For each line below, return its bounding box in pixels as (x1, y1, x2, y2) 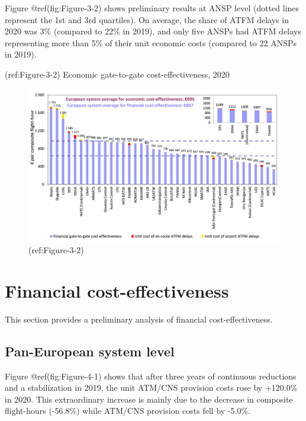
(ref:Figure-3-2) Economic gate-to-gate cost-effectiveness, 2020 (5, 68, 230, 80)
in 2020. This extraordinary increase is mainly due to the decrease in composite (5, 393, 293, 405)
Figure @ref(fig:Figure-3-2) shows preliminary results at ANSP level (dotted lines (5, 2, 299, 14)
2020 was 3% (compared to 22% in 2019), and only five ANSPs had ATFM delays (5, 25, 301, 37)
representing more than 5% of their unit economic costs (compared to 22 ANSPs (5, 36, 297, 49)
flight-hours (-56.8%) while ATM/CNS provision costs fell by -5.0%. (5, 404, 250, 417)
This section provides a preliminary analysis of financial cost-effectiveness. (5, 312, 273, 325)
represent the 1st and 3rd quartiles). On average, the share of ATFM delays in (5, 13, 289, 25)
